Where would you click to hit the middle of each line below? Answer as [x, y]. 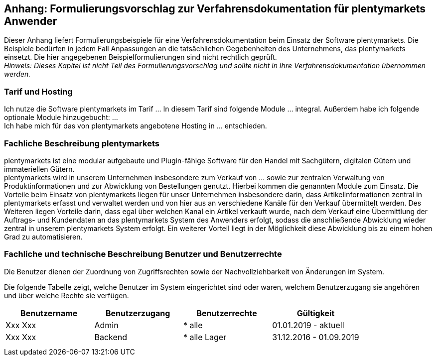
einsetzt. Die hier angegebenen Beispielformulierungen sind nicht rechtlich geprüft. [141, 57]
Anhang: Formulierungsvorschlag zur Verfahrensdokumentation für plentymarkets [215, 9]
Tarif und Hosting [38, 91]
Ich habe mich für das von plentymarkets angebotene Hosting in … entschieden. [136, 126]
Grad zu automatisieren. [43, 237]
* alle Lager [205, 337]
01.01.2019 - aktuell [308, 325]
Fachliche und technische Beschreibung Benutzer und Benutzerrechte [143, 254]
